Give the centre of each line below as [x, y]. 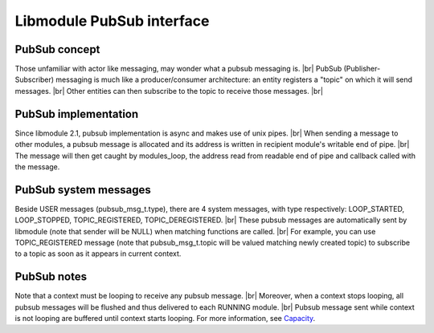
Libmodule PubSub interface [112, 21]
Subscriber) [35, 79]
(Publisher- [362, 69]
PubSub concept [57, 49]
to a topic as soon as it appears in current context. [98, 254]
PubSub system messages [83, 190]
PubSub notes [51, 277]
